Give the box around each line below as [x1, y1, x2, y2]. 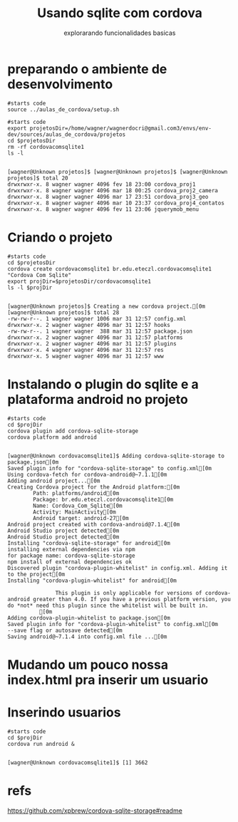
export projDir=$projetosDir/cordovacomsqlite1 [7, 278, 152, 285]
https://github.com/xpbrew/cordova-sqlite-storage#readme [7, 806, 183, 815]
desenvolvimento [7, 76, 113, 92]
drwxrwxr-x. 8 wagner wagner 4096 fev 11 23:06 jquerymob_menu [7, 205, 200, 213]
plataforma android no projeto [7, 391, 189, 407]
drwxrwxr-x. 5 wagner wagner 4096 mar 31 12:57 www [7, 353, 164, 360]
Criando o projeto [7, 229, 113, 245]
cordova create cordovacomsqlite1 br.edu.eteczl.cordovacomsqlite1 [7, 265, 212, 272]
